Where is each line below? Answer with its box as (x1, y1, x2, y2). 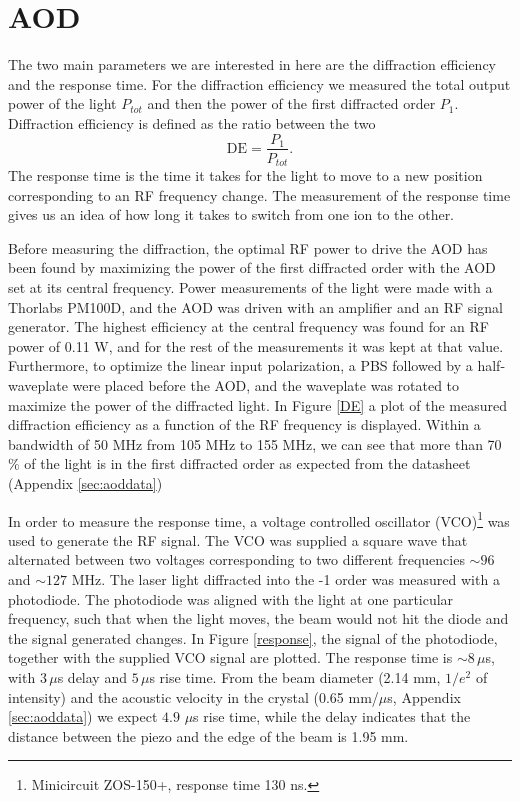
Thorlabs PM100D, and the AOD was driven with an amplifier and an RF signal (8, 296, 503, 317)
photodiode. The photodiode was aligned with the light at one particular (8, 588, 454, 609)
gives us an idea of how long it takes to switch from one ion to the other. (8, 204, 455, 225)
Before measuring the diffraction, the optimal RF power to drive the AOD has (8, 237, 488, 258)
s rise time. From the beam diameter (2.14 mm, (149, 666, 441, 687)
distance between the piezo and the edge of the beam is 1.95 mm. (8, 725, 409, 746)
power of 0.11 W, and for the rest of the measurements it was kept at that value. (8, 335, 504, 356)
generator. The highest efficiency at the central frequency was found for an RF (8, 316, 489, 337)
